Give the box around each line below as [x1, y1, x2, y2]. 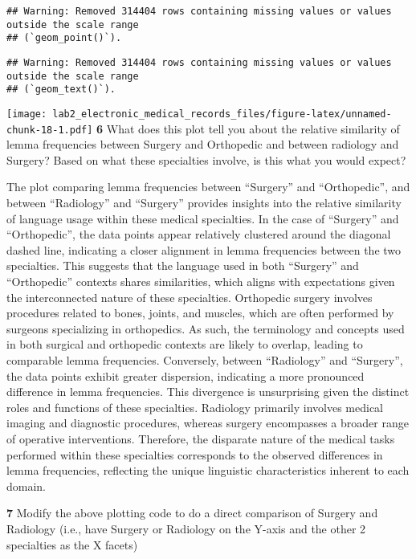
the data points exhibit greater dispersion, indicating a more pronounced [6, 367, 365, 384]
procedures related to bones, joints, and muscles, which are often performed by [6, 304, 394, 321]
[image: [6, 108, 47, 120]
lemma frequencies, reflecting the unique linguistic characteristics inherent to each [6, 462, 410, 479]
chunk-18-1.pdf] [6, 124, 93, 136]
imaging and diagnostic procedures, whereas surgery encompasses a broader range [6, 414, 409, 431]
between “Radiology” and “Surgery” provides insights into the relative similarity [6, 194, 402, 211]
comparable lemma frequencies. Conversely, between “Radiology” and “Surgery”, [6, 351, 403, 368]
